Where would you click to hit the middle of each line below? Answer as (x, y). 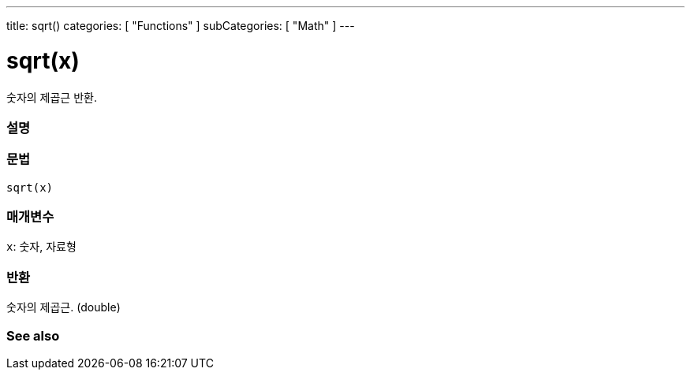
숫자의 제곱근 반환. (52, 97)
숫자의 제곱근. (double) (63, 307)
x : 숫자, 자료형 (41, 247)
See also (33, 335)
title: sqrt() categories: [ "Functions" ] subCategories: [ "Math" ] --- (181, 26)
